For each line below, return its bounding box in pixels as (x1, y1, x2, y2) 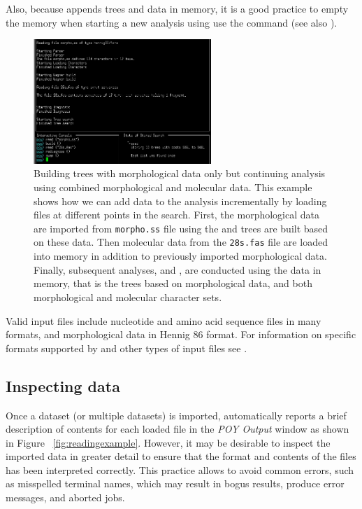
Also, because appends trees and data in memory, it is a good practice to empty (6, 1, 349, 15)
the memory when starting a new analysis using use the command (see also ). (6, 15, 338, 29)
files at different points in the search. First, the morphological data (34, 207, 319, 222)
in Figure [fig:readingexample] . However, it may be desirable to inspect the (6, 435, 331, 449)
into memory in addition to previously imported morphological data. (34, 249, 327, 263)
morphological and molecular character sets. (34, 289, 222, 304)
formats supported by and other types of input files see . (6, 340, 247, 355)
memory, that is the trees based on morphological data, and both (34, 276, 312, 291)
